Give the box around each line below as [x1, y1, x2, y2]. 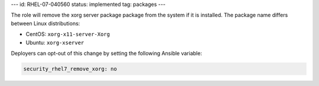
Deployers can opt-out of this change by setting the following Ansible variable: [11, 49, 202, 57]
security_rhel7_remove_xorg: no [23, 65, 118, 72]
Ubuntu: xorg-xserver [25, 39, 84, 46]
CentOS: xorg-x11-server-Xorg [25, 31, 110, 38]
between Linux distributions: [11, 19, 80, 27]
